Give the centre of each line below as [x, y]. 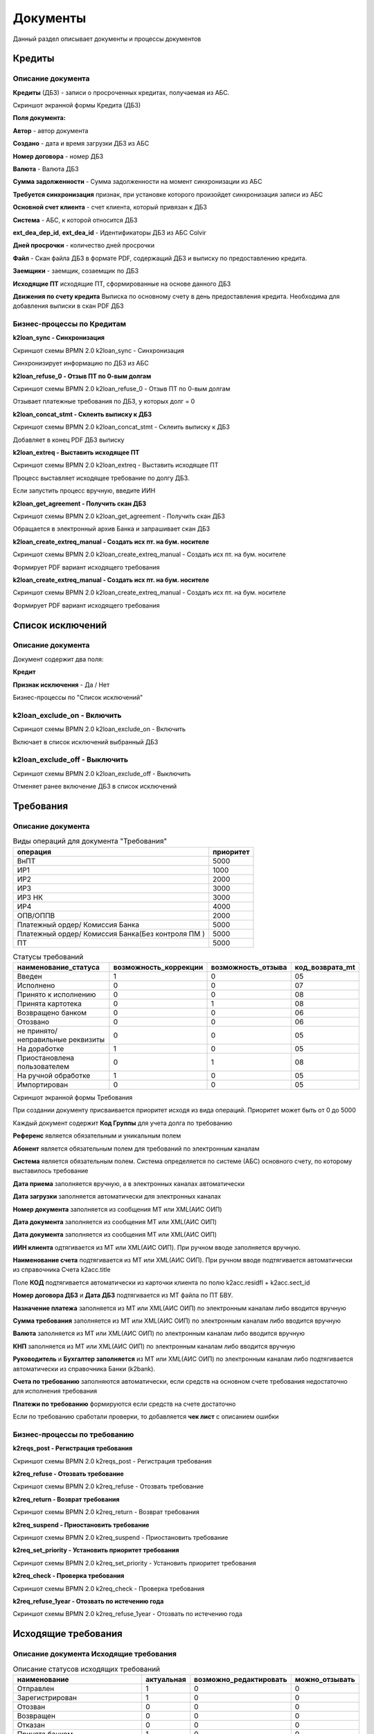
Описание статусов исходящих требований [87, 1669]
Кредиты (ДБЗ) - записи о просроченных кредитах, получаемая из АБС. [121, 92]
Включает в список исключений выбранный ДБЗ [86, 741]
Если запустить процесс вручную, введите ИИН [84, 491]
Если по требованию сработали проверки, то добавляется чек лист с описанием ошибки [146, 1417]
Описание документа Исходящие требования [95, 1654]
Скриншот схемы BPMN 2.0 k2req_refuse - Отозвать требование [108, 1486]
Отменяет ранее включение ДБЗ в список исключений [95, 787]
